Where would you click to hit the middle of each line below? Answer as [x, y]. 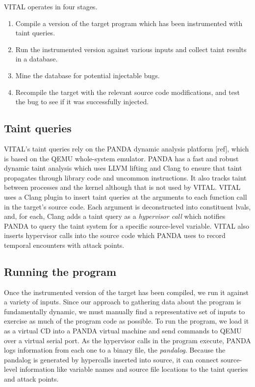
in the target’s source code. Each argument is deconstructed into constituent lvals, [127, 206]
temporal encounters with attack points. [64, 245]
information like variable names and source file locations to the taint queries [134, 369]
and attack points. [31, 379]
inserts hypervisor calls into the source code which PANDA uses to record [115, 235]
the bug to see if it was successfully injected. [82, 102]
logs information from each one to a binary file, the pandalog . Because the [115, 350]
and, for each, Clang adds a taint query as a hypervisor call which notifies [115, 216]
